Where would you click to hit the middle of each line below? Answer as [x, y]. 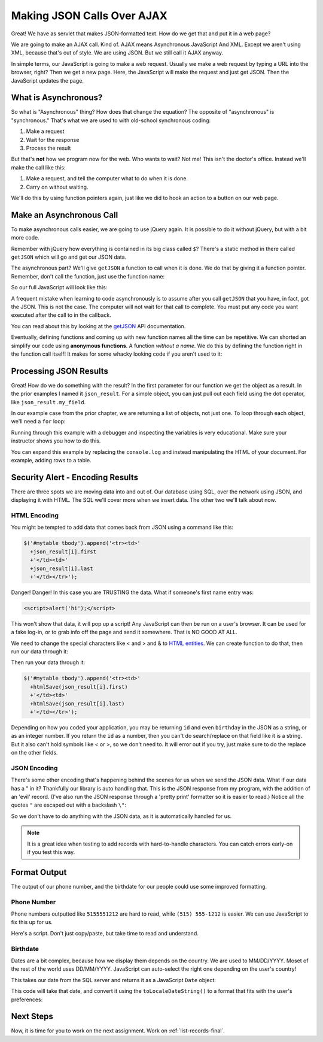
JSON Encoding [34, 768]
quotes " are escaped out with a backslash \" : [69, 805]
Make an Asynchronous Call [65, 215]
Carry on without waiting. [57, 187]
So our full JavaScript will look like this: [59, 287]
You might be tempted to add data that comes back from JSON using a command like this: [122, 528]
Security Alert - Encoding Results [75, 477]
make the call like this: [38, 167]
